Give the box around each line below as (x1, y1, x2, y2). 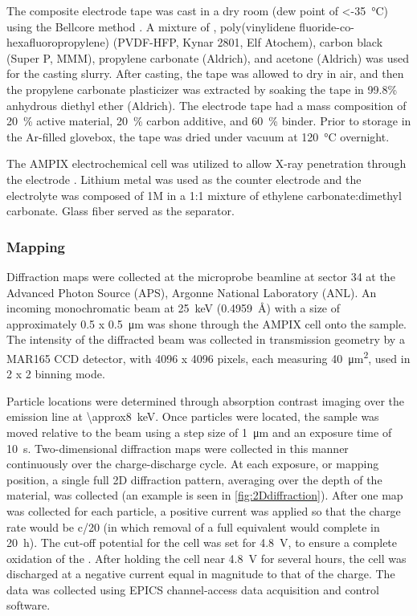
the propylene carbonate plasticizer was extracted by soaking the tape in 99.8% (6, 80, 398, 97)
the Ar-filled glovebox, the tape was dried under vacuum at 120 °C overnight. (6, 128, 390, 145)
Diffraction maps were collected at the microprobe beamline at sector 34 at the (6, 267, 395, 284)
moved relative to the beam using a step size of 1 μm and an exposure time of (6, 423, 392, 440)
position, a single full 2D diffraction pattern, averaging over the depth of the (6, 471, 382, 487)
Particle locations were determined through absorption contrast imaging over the (6, 392, 404, 409)
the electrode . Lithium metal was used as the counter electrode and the (6, 170, 362, 187)
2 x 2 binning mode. (6, 365, 105, 382)
